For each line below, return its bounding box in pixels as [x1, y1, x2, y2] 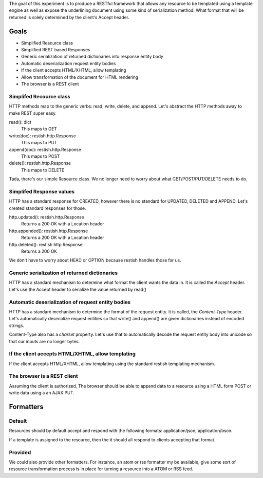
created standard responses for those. [9, 205, 86, 211]
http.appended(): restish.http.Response [9, 228, 88, 234]
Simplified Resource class [21, 40, 73, 46]
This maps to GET [21, 126, 57, 132]
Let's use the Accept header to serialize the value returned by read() [9, 286, 147, 292]
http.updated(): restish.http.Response [9, 214, 85, 220]
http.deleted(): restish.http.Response [9, 241, 83, 247]
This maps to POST [21, 153, 60, 159]
